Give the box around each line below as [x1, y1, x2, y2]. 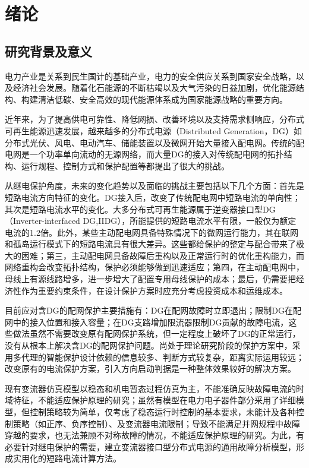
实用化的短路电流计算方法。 [12, 452, 121, 464]
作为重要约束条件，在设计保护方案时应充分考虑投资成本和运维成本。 [21, 284, 288, 296]
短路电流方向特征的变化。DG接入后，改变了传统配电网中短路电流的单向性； [5, 191, 301, 203]
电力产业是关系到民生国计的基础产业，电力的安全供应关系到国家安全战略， [5, 69, 296, 82]
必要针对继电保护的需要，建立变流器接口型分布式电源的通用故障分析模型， [5, 440, 296, 453]
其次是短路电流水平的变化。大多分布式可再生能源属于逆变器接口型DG [5, 203, 276, 215]
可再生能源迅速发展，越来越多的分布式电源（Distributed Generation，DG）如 [5, 124, 302, 137]
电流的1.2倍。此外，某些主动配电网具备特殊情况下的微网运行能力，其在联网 [5, 226, 298, 238]
